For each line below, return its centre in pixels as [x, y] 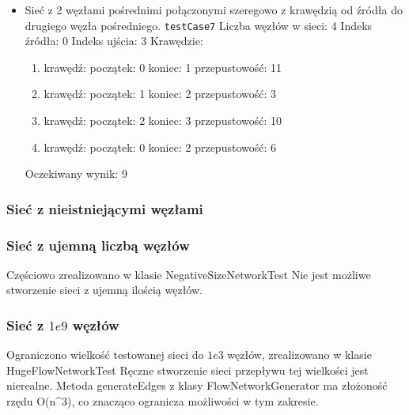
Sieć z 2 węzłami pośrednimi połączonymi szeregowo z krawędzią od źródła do [214, 9]
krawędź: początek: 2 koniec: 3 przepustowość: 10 [163, 121]
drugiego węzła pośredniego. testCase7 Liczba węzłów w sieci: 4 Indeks [199, 25]
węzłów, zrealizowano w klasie [299, 355]
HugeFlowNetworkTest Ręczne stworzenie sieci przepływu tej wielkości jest [187, 370]
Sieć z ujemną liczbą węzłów [98, 245]
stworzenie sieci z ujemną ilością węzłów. [104, 290]
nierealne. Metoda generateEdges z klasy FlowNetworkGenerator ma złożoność [197, 385]
